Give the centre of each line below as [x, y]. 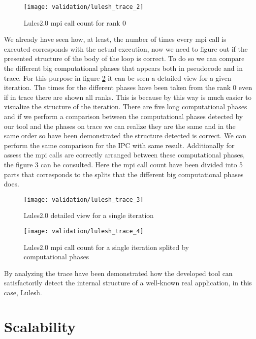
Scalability [40, 326]
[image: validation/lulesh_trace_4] [84, 231]
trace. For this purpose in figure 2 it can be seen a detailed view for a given [118, 77]
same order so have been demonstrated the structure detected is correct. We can [125, 136]
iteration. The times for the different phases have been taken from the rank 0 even [128, 87]
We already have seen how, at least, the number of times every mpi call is [115, 39]
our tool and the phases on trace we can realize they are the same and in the [120, 126]
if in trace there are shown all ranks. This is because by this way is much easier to [128, 97]
